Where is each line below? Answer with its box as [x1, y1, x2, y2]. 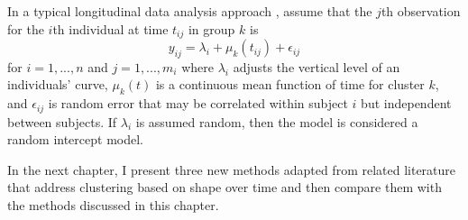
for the [7, 19, 44, 38]
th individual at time [52, 19, 169, 38]
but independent [361, 94, 452, 113]
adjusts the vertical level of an [233, 57, 400, 76]
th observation [381, 2, 461, 20]
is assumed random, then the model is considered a [135, 112, 418, 131]
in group [188, 19, 235, 38]
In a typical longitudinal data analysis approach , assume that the [7, 2, 372, 20]
